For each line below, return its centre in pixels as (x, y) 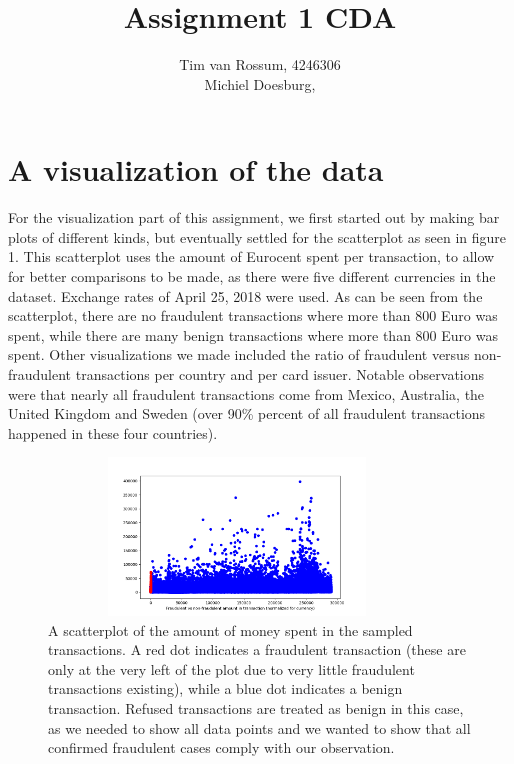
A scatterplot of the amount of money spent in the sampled (230, 629)
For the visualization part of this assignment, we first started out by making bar (254, 217)
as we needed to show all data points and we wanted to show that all (259, 727)
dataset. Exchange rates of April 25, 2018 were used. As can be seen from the (245, 295)
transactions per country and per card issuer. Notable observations (280, 374)
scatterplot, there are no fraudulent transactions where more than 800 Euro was (253, 315)
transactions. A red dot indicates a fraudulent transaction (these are (257, 649)
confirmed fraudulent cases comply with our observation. (221, 747)
